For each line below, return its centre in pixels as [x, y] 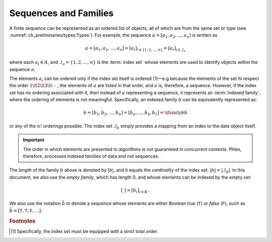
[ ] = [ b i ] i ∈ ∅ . [135, 191]
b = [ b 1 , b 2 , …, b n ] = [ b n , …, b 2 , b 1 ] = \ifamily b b [135, 113]
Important [34, 140]
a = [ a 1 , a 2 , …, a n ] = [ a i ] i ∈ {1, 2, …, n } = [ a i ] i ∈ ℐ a [135, 49]
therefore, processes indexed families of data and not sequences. [91, 156]
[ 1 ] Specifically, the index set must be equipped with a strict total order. [85, 231]
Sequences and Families [61, 13]
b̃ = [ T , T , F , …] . [26, 210]
